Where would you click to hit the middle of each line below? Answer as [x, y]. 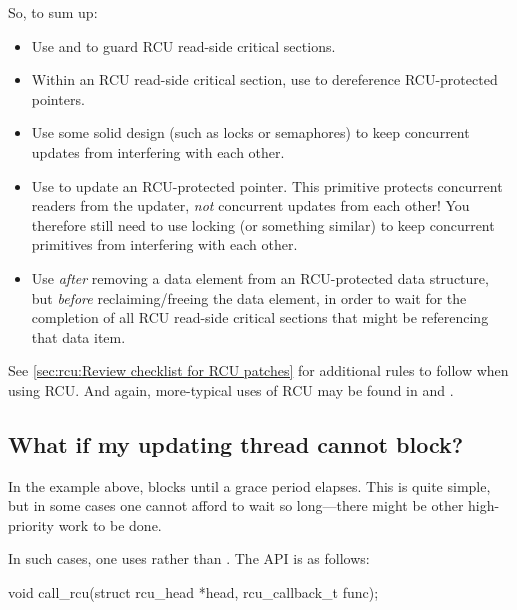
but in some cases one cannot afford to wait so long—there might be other [236, 505]
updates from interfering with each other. [158, 151]
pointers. [58, 98]
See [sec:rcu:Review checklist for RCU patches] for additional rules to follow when [258, 370]
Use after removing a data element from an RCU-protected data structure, [260, 277]
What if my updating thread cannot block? [236, 443]
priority [31, 524]
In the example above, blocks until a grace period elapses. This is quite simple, [249, 485]
